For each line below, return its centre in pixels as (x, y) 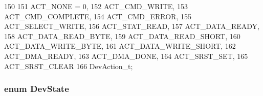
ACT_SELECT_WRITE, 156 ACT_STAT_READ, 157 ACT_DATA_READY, (132, 26)
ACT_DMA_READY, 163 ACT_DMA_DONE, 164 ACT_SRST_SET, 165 (126, 56)
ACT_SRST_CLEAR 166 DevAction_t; (69, 66)
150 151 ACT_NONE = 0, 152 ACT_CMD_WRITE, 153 (96, 6)
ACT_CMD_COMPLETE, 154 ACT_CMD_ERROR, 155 (98, 16)
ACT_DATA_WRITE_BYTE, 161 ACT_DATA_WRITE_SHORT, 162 (120, 46)
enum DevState (37, 89)
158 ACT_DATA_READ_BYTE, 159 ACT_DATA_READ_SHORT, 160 (122, 36)
